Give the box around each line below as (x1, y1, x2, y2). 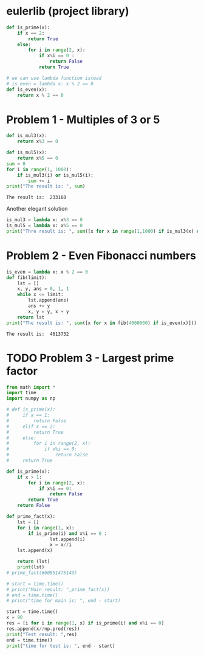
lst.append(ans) (28, 297, 69, 303)
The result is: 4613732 (6, 331, 69, 337)
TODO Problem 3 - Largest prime (6, 351, 174, 365)
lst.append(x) (17, 547, 53, 554)
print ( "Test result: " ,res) (6, 631, 78, 637)
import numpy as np (6, 395, 56, 402)
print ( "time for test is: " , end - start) (6, 643, 115, 649)
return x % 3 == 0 (17, 138, 59, 144)
